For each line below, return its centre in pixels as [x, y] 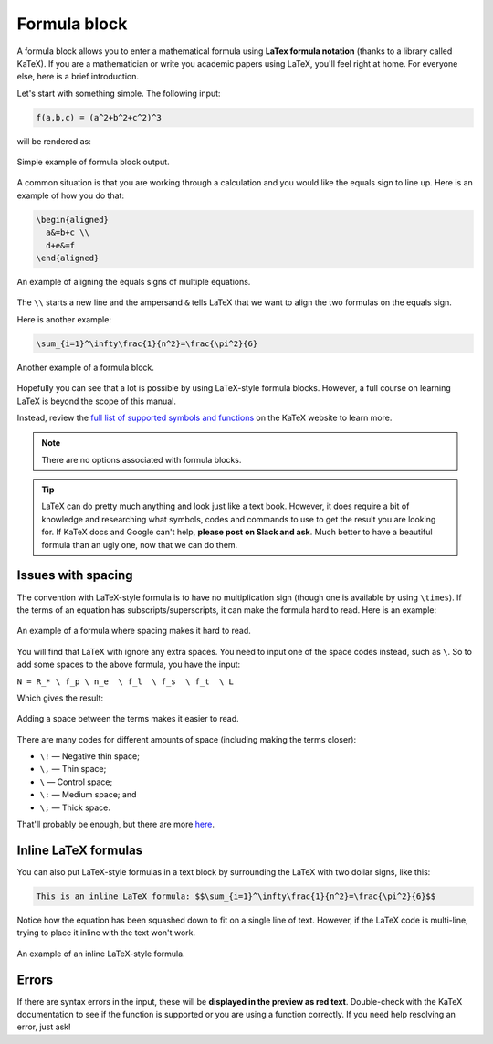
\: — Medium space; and [88, 795]
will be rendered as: [54, 141]
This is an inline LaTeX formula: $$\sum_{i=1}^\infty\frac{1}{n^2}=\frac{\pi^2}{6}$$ [236, 896]
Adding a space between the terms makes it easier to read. [128, 719]
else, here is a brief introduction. [78, 77]
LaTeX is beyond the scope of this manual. [97, 401]
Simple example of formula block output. [93, 162]
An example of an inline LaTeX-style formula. [101, 954]
